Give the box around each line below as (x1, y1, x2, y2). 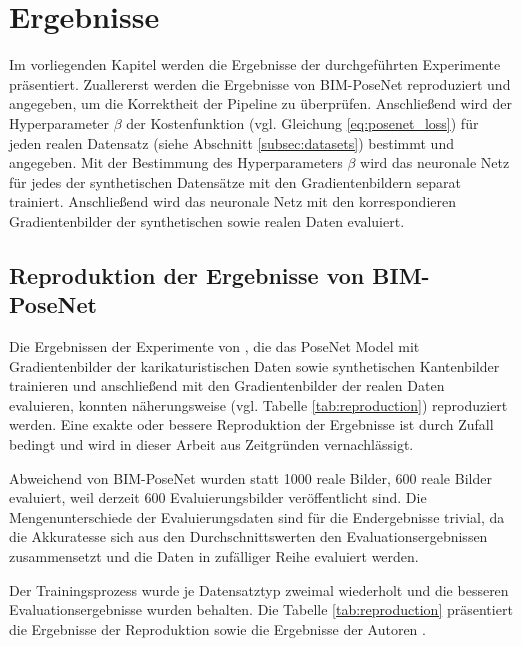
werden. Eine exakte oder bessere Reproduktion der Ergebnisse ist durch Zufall (9, 414, 494, 435)
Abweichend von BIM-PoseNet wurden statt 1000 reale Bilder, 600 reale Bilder (9, 467, 492, 488)
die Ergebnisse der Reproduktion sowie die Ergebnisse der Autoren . (9, 618, 426, 639)
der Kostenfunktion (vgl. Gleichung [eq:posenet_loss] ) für (126, 112, 479, 133)
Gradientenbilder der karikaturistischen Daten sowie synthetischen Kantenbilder (9, 355, 500, 376)
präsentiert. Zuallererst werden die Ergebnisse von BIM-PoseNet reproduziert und (9, 73, 511, 94)
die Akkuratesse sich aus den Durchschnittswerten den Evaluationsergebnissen (9, 526, 488, 547)
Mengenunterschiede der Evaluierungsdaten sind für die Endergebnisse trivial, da (9, 506, 505, 527)
